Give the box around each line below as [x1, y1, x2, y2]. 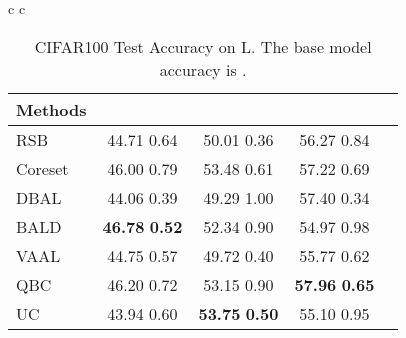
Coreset [16, 156, 69, 180]
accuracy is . [159, 57, 247, 81]
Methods [16, 97, 87, 121]
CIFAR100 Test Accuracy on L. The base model [34, 34, 372, 58]
